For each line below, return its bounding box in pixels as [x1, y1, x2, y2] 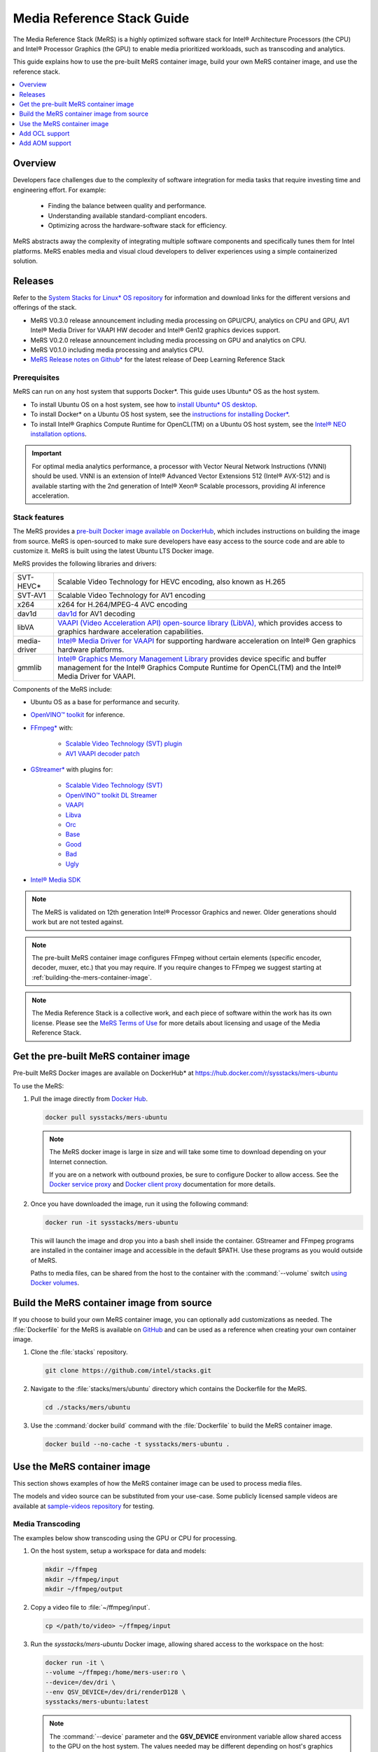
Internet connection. [49, 1157, 108, 1166]
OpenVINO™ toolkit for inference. [30, 711, 125, 719]
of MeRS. [30, 1256, 57, 1264]
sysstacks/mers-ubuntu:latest [45, 1698, 149, 1706]
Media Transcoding [13, 1519, 80, 1529]
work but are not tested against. [31, 918, 124, 926]
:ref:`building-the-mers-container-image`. [31, 973, 152, 981]
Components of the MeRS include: [13, 685, 112, 693]
